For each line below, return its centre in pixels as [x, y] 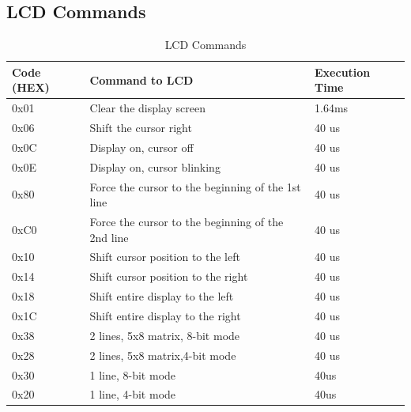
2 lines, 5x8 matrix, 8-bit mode [165, 335]
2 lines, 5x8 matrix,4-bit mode [163, 355]
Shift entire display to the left [162, 296]
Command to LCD [141, 79]
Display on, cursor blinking [155, 166]
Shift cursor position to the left [165, 257]
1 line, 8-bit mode [133, 374]
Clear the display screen [147, 108]
